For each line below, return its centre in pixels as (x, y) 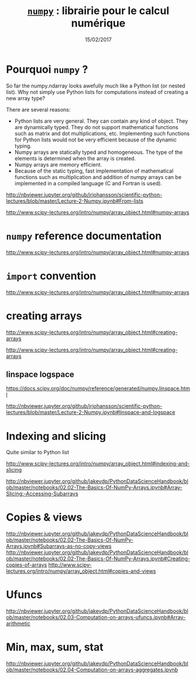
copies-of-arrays (27, 565)
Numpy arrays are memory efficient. (58, 164)
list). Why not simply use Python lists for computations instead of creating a (97, 92)
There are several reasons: (38, 109)
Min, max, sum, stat (55, 647)
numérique (98, 23)
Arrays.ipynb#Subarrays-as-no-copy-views (59, 546)
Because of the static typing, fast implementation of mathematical (94, 171)
